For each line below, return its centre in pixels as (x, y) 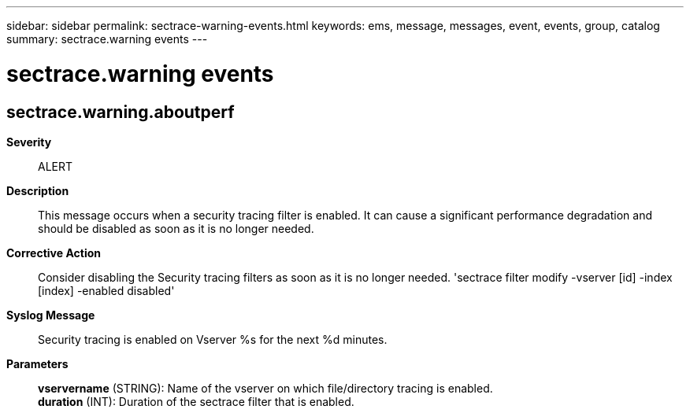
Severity (29, 142)
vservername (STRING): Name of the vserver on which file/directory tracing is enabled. (265, 388)
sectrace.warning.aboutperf (121, 112)
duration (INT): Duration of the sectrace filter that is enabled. (196, 401)
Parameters (37, 363)
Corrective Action (54, 253)
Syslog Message (51, 315)
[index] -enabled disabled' (106, 290)
